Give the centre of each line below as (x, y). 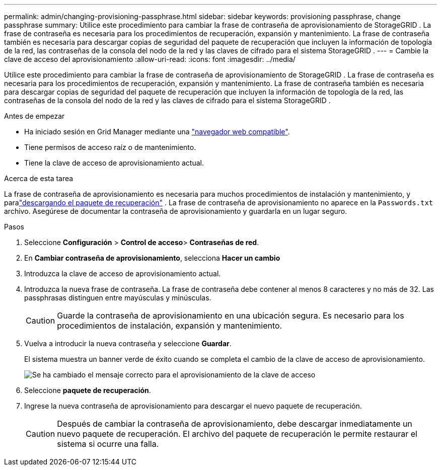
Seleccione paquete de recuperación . (88, 390)
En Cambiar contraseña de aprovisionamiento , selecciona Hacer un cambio (152, 258)
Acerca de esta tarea (39, 178)
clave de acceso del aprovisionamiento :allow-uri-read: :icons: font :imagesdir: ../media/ (150, 59)
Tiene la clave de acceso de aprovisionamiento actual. (114, 163)
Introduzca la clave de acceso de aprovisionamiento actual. (123, 273)
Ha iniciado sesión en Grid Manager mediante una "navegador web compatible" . (157, 132)
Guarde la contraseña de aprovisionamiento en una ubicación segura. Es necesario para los (231, 316)
